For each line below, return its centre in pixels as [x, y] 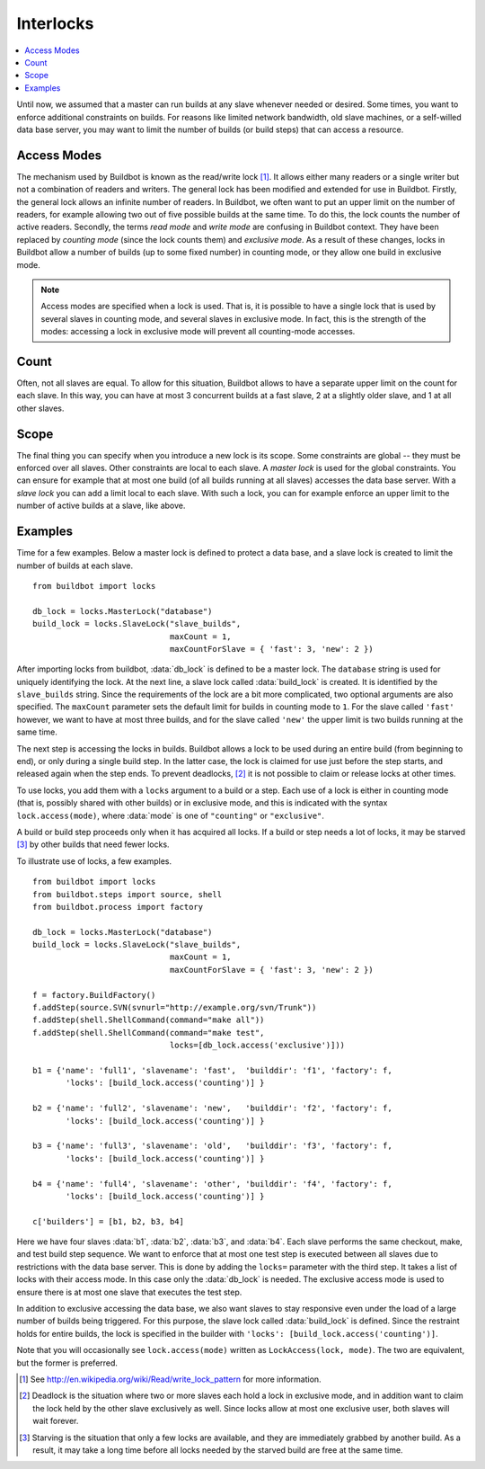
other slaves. [40, 408]
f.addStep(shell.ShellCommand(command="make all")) [149, 1020]
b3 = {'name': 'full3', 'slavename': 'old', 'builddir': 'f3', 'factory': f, [212, 1146]
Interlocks [55, 23]
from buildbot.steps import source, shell [128, 894]
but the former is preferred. [67, 1363]
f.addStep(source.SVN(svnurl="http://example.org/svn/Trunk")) [175, 1008]
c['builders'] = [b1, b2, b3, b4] [108, 1221]
